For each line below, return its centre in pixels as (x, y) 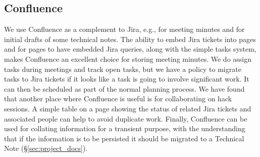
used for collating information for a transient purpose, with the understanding (125, 128)
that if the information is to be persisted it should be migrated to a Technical (124, 138)
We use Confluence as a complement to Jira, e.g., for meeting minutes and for (124, 29)
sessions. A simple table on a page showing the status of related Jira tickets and (128, 108)
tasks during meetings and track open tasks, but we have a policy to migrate (123, 69)
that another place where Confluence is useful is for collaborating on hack (118, 99)
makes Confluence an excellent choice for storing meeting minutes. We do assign (128, 58)
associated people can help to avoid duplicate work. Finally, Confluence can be (126, 118)
